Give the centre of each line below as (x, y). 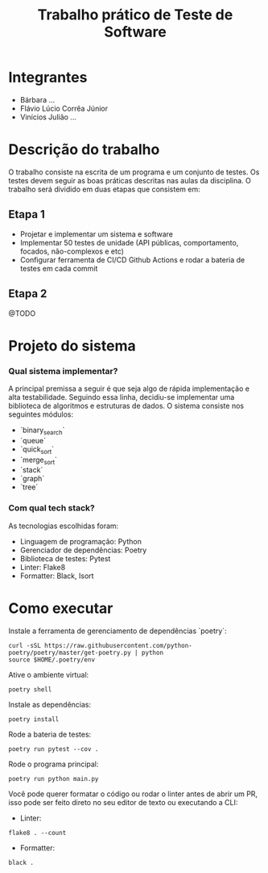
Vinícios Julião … (48, 117)
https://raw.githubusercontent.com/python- (118, 645)
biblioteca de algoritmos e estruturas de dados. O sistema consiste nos (126, 405)
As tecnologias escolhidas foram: (64, 526)
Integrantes (48, 78)
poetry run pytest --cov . (54, 749)
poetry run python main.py (54, 779)
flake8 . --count (37, 833)
